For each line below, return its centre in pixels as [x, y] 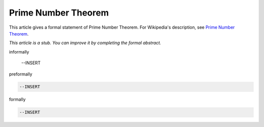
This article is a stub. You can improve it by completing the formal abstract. [85, 43]
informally [19, 52]
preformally [21, 74]
